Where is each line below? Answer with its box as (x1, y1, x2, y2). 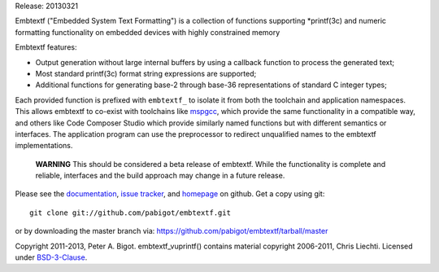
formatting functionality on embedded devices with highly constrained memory (15, 27, 280, 37)
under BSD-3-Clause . (15, 252, 88, 262)
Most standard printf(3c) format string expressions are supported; (35, 68, 257, 78)
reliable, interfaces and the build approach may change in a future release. (35, 171, 285, 181)
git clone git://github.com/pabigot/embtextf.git (29, 208, 232, 217)
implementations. (15, 141, 73, 151)
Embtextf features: (15, 42, 77, 52)
